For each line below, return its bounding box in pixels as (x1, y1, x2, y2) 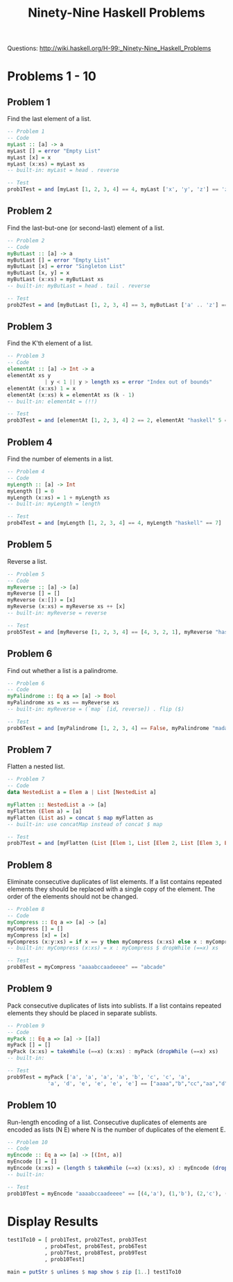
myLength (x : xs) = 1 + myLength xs (7, 494, 110, 501)
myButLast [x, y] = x (7, 269, 70, 276)
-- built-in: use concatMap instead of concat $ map (7, 821, 163, 828)
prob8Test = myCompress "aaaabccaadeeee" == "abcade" (7, 964, 166, 971)
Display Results (7, 1213, 98, 1229)
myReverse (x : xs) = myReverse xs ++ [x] (7, 603, 126, 610)
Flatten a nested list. (7, 762, 65, 770)
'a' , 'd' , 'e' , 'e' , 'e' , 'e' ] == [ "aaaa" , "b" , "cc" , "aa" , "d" (47, 1080, 228, 1087)
